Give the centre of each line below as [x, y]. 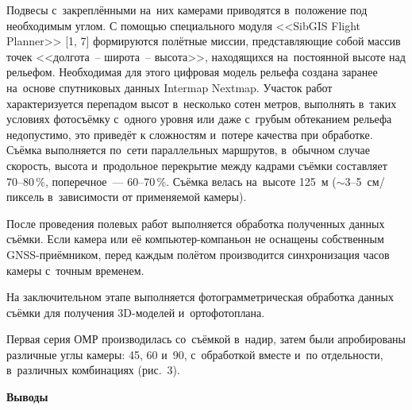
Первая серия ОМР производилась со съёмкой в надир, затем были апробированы [206, 339]
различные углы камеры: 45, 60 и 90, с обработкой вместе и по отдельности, [195, 354]
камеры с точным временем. [75, 270]
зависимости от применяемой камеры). [152, 197]
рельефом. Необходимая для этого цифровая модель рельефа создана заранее [192, 72]
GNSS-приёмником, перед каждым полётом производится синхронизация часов [198, 254]
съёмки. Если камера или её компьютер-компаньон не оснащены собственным [195, 239]
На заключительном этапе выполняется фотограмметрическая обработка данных [200, 297]
